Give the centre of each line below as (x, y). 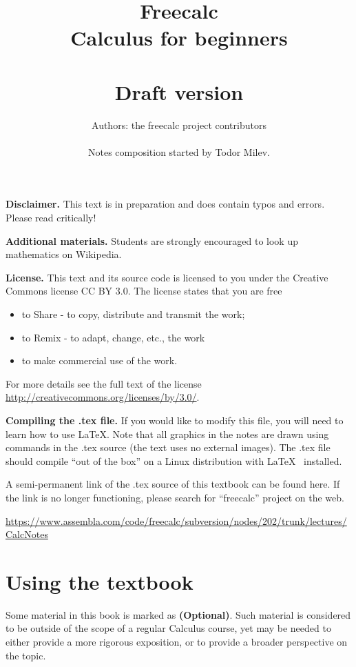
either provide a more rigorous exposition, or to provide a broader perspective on (177, 642)
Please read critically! (51, 218)
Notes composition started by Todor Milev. (179, 151)
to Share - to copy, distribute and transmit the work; (133, 314)
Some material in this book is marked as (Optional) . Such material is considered (178, 614)
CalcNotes (27, 534)
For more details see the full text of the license (104, 383)
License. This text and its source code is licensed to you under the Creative (167, 277)
